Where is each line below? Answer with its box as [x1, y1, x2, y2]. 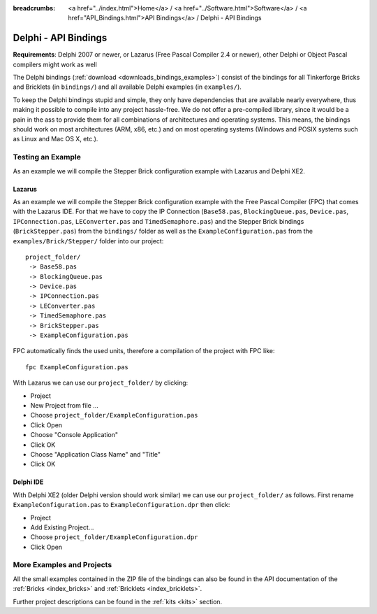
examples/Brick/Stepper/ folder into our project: [13, 236, 164, 245]
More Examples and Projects [13, 560, 112, 570]
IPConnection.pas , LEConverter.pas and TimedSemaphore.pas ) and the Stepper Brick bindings [13, 217, 304, 225]
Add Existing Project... [30, 523, 94, 531]
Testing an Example [13, 152, 82, 162]
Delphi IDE [13, 478, 44, 486]
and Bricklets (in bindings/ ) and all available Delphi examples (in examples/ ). [13, 83, 242, 91]
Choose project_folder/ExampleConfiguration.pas [30, 411, 198, 420]
